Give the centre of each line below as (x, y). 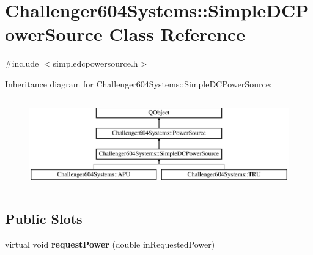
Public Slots (44, 218)
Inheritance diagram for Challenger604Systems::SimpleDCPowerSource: (138, 83)
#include (22, 63)
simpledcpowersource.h (95, 63)
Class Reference (177, 34)
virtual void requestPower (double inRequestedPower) (110, 244)
